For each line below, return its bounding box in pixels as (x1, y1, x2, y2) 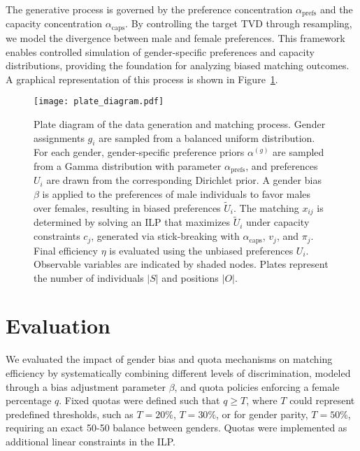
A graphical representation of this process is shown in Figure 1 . (6, 71, 278, 86)
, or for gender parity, (216, 406, 308, 421)
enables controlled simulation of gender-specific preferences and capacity (6, 44, 315, 59)
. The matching (233, 200, 299, 215)
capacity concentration (6, 16, 103, 31)
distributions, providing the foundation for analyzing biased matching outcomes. (6, 58, 350, 73)
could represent (289, 393, 355, 408)
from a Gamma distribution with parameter (34, 158, 222, 173)
